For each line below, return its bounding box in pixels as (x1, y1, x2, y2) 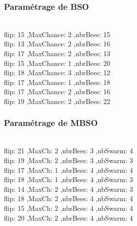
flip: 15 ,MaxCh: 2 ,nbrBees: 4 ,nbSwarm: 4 (4, 203, 133, 213)
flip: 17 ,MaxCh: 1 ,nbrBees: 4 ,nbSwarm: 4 (4, 164, 133, 175)
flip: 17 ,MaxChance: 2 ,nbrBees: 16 (4, 86, 111, 97)
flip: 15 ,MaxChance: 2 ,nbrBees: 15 (4, 29, 111, 39)
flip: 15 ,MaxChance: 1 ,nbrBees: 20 (4, 58, 111, 68)
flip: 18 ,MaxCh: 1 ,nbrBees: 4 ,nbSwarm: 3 (4, 174, 133, 185)
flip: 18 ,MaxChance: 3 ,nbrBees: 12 (4, 67, 111, 78)
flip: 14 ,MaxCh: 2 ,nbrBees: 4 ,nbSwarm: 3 (4, 184, 133, 194)
